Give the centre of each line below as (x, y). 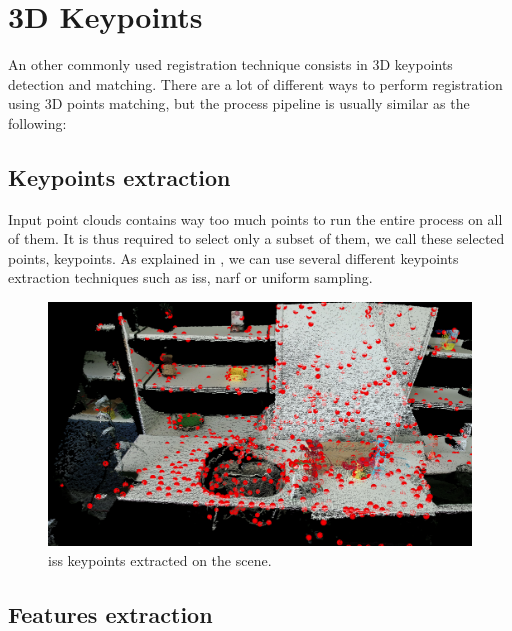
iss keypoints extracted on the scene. (160, 559)
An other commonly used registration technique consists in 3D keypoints (230, 64)
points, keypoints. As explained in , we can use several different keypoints (233, 257)
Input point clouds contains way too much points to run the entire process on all (255, 218)
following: (37, 122)
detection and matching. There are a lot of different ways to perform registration (255, 83)
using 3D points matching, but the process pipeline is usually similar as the (239, 103)
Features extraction (110, 613)
